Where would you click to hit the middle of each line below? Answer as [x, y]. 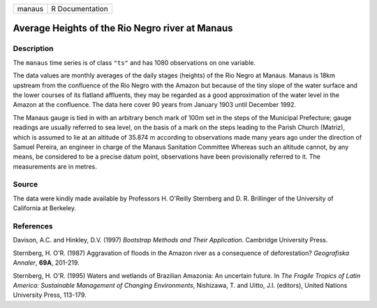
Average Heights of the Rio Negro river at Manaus [123, 28]
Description [33, 49]
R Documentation [80, 9]
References [33, 226]
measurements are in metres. [55, 166]
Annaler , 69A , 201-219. [46, 263]
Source [25, 184]
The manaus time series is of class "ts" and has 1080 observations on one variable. [134, 62]
